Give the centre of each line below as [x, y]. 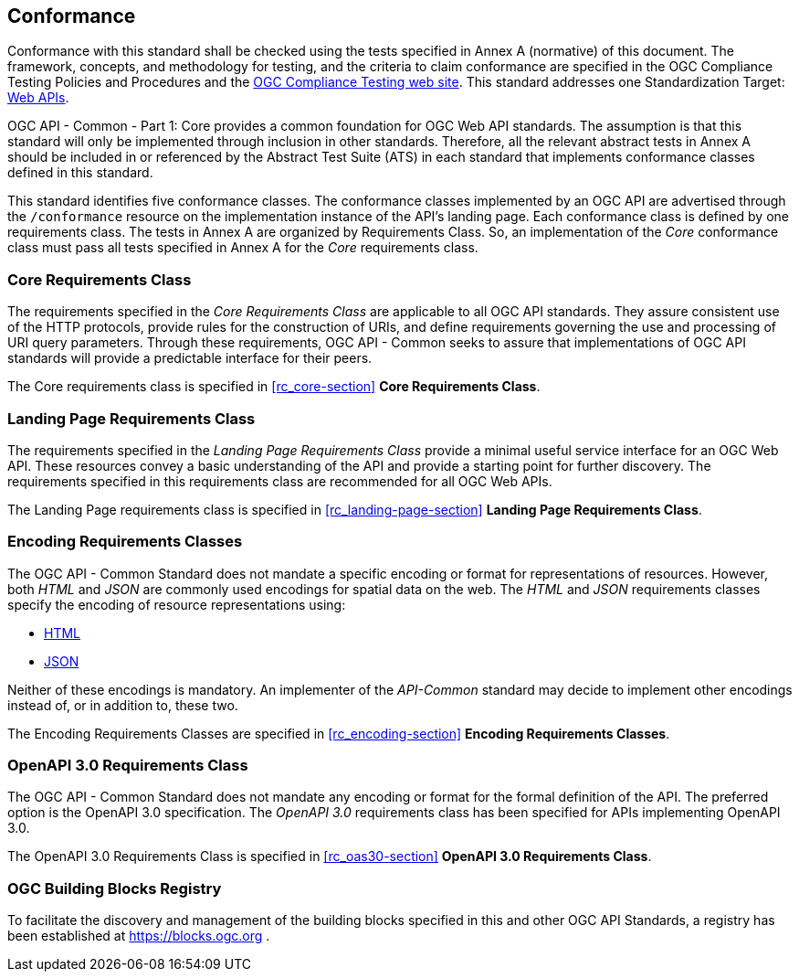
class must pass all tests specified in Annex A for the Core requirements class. [243, 248]
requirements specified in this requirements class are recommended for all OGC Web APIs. [280, 481]
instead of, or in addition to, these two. [123, 705]
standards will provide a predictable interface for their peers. [190, 358]
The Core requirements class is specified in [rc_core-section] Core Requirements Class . [274, 387]
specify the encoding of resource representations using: [177, 604]
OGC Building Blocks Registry [115, 888]
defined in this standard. [80, 173]
